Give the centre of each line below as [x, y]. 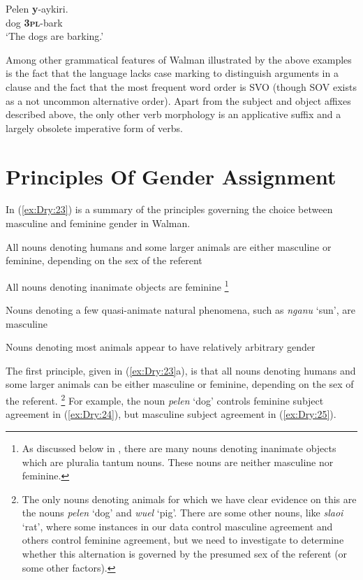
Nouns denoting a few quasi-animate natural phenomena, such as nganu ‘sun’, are [180, 310]
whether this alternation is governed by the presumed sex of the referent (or [185, 554]
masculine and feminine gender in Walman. [98, 223]
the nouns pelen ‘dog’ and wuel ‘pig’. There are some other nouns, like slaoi [183, 513]
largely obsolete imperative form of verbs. [94, 128]
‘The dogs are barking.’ [55, 36]
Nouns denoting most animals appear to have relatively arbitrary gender [161, 347]
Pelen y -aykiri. [37, 8]
